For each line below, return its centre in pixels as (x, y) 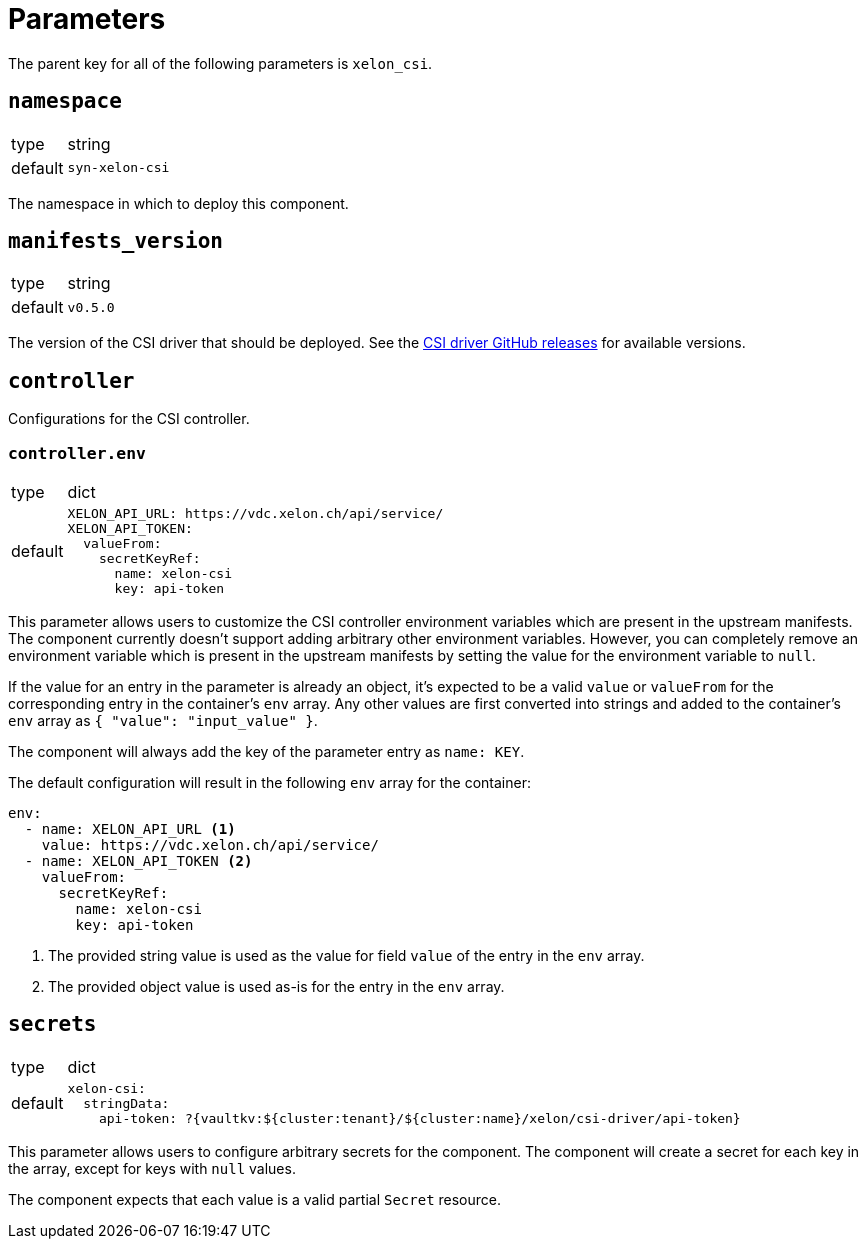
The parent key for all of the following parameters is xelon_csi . (220, 63)
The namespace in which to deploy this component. (178, 203)
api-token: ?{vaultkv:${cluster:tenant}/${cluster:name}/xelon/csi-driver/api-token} (419, 1118)
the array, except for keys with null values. (152, 1168)
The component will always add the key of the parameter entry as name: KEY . (266, 752)
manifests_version (115, 241)
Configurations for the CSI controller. (129, 419)
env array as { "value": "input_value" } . (163, 721)
